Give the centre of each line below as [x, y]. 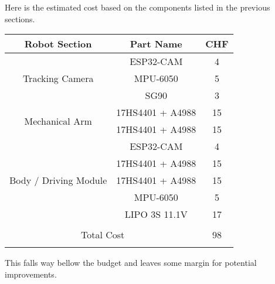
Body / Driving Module [58, 180]
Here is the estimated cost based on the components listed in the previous [137, 7]
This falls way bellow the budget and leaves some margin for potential [131, 263]
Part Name [156, 44]
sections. [20, 18]
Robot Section [58, 44]
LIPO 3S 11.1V [156, 214]
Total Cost [103, 235]
